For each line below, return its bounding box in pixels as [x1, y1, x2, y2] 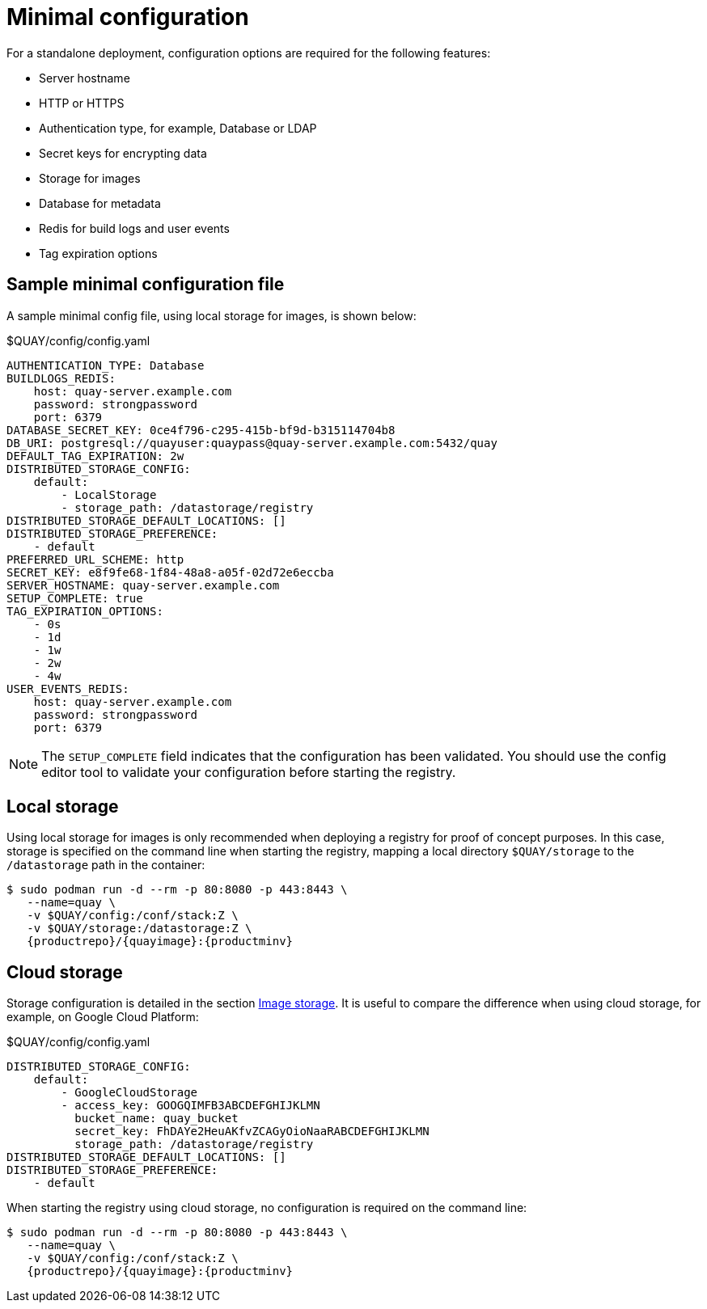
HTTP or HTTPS [39, 95, 125, 110]
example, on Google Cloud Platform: [6, 1010, 199, 1024]
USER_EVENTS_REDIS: [6, 682, 129, 695]
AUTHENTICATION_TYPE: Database [6, 358, 205, 372]
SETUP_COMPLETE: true [6, 591, 143, 605]
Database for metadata [39, 196, 161, 210]
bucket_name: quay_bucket [74, 1112, 239, 1125]
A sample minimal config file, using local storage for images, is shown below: [6, 308, 417, 323]
